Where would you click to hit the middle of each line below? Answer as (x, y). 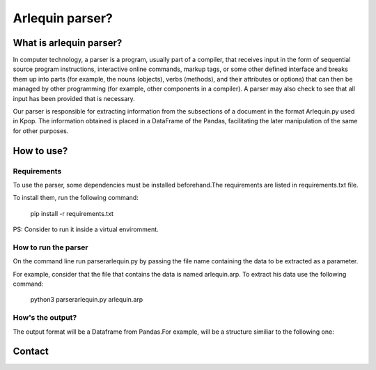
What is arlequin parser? (68, 43)
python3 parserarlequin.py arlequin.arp (87, 300)
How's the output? (45, 318)
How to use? (40, 151)
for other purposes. (41, 131)
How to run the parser (50, 247)
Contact (31, 352)
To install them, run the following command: (76, 198)
